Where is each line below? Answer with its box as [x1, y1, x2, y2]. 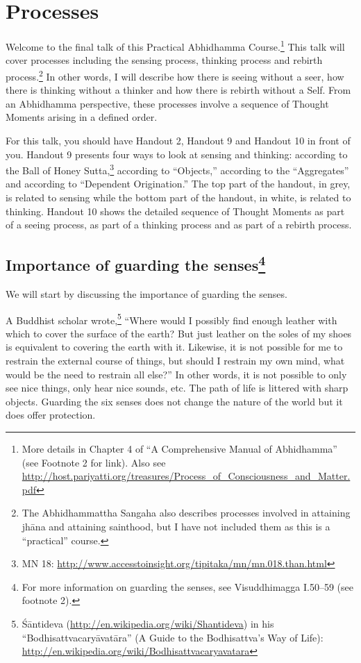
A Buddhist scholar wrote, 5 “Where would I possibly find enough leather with [6, 310, 337, 327]
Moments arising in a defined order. [6, 110, 158, 124]
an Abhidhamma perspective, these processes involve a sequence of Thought [6, 96, 329, 110]
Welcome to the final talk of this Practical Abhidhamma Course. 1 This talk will [6, 37, 345, 53]
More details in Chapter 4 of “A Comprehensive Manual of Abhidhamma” [22, 442, 337, 456]
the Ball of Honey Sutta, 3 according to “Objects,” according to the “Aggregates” [6, 161, 349, 177]
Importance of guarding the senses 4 [6, 251, 266, 276]
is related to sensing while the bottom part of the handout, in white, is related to [6, 190, 351, 205]
